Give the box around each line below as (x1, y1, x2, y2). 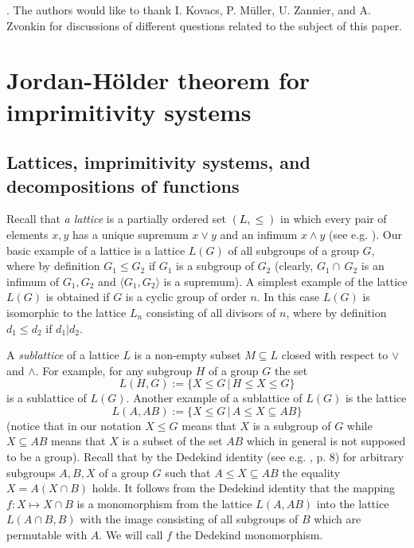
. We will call (99, 526, 163, 543)
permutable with (6, 526, 88, 543)
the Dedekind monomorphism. (175, 526, 323, 543)
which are (314, 511, 361, 527)
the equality (282, 464, 341, 480)
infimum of (6, 272, 60, 289)
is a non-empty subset (134, 346, 241, 363)
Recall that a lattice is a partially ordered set (6, 210, 226, 227)
